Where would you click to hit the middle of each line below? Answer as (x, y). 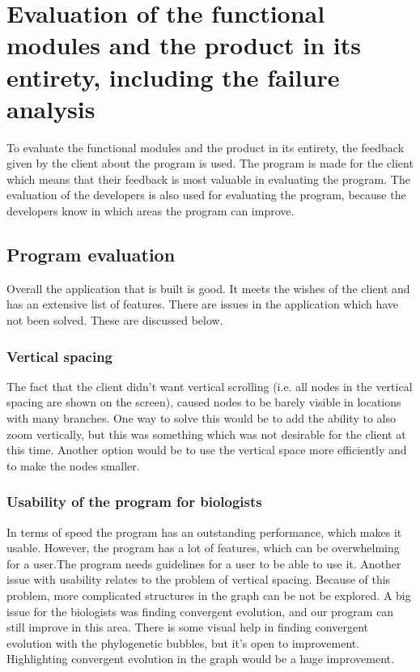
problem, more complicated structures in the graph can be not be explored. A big (209, 595)
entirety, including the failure (173, 77)
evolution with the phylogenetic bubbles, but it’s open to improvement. (183, 642)
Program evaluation (91, 255)
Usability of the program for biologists (134, 502)
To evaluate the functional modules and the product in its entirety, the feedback (206, 147)
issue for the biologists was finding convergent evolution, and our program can (200, 611)
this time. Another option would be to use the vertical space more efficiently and (207, 450)
